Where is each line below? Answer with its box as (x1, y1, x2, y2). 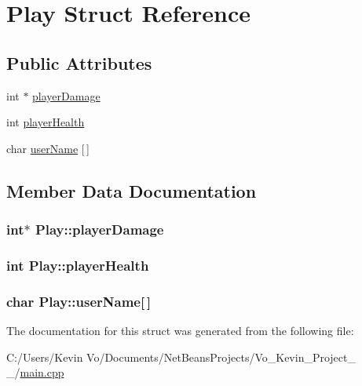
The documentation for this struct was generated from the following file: (6, 322, 354, 339)
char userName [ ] (6, 140, 90, 156)
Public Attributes (6, 50, 152, 75)
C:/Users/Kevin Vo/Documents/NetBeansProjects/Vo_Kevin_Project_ (6, 348, 357, 365)
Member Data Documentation (6, 178, 257, 202)
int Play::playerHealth (6, 255, 149, 275)
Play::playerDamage (35, 220, 164, 239)
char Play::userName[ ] (6, 291, 152, 311)
